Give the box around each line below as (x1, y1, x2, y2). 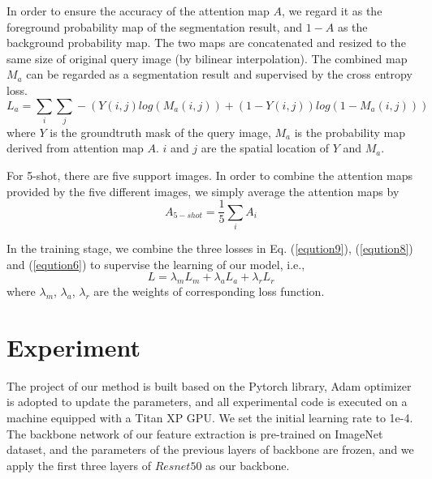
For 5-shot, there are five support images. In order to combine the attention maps (6, 167, 413, 184)
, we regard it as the (281, 2, 382, 19)
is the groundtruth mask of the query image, (50, 123, 271, 140)
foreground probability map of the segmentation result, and (6, 18, 302, 35)
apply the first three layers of (6, 456, 151, 473)
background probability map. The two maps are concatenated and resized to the (6, 34, 406, 51)
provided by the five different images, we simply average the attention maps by (6, 182, 400, 199)
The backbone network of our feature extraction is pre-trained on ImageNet (6, 425, 383, 442)
